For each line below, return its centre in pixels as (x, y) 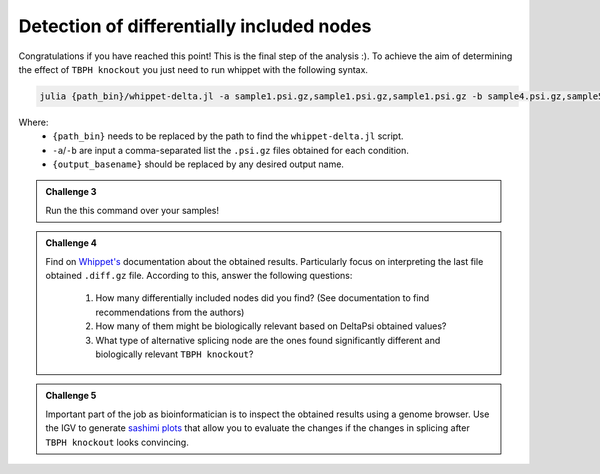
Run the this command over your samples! (132, 210)
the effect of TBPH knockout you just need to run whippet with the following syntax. (193, 69)
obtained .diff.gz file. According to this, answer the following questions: (199, 276)
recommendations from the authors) (170, 312)
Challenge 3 (71, 192)
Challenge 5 (71, 396)
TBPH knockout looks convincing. (117, 442)
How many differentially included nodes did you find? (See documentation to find (262, 298)
